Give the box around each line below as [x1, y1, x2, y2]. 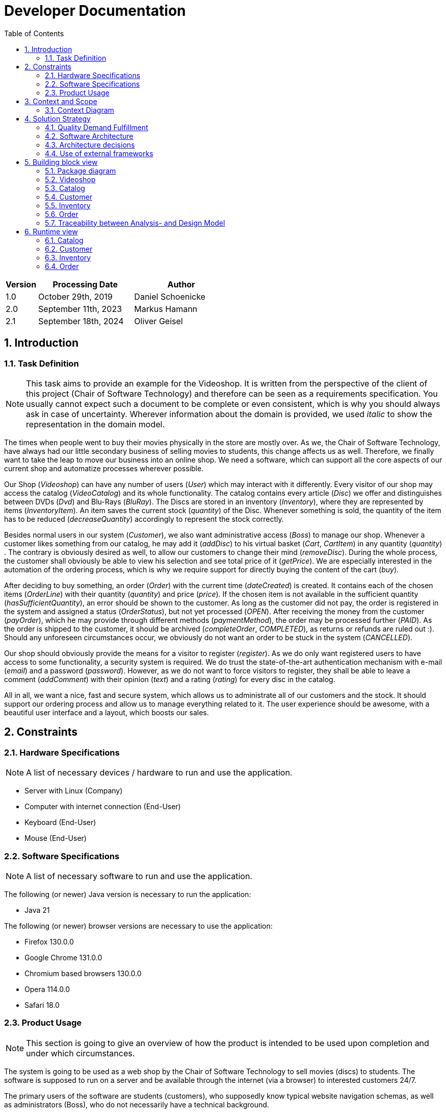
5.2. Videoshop [45, 175, 96, 184]
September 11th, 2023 [38, 303, 122, 314]
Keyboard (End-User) [24, 818, 96, 827]
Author [167, 279, 195, 289]
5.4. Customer [45, 192, 92, 201]
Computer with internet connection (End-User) [24, 802, 181, 811]
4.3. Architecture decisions [45, 140, 135, 149]
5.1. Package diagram [45, 166, 116, 175]
